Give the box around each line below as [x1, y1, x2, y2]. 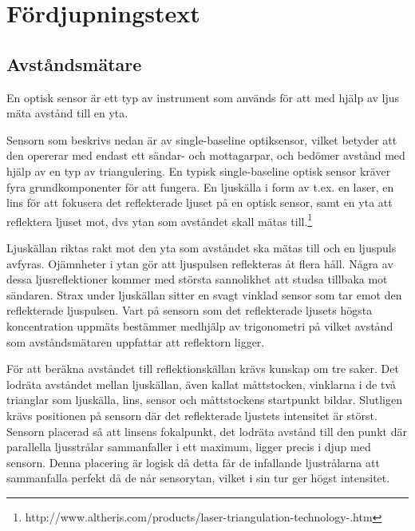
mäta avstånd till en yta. [6, 105, 128, 121]
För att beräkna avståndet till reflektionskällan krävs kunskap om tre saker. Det [6, 360, 399, 377]
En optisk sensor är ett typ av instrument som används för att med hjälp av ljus [6, 89, 400, 105]
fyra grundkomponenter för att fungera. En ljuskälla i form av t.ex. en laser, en [6, 178, 394, 195]
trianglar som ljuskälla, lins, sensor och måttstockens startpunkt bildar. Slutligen [6, 391, 402, 408]
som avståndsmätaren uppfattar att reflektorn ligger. [6, 333, 265, 350]
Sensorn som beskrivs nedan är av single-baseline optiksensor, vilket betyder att [6, 131, 397, 148]
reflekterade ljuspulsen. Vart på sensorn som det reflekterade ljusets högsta [6, 302, 373, 319]
